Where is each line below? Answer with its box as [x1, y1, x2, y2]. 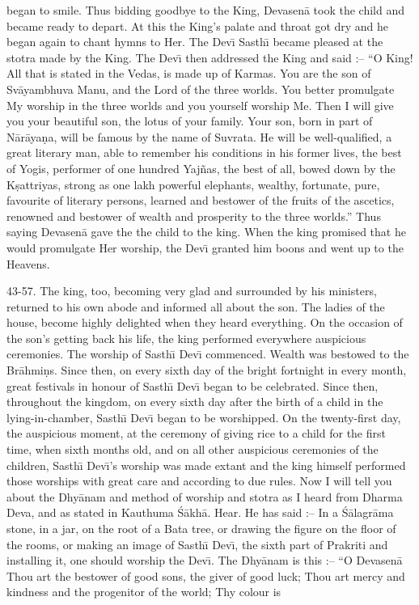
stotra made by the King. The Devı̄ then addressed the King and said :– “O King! [6, 49, 413, 66]
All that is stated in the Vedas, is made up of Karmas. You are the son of [6, 65, 371, 82]
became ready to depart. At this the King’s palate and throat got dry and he [6, 17, 389, 34]
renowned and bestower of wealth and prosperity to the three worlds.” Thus [6, 207, 381, 224]
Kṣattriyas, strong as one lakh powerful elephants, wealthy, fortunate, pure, [6, 176, 380, 192]
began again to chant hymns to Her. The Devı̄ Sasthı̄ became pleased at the [6, 33, 383, 50]
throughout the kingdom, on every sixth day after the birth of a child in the [6, 393, 383, 410]
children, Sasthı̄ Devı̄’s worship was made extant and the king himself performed [6, 456, 406, 473]
